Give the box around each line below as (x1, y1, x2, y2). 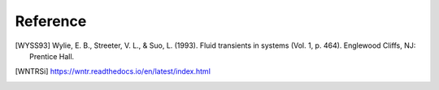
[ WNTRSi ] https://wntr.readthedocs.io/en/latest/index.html (15, 66, 211, 76)
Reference (15, 12, 87, 30)
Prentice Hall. (29, 51, 75, 61)
